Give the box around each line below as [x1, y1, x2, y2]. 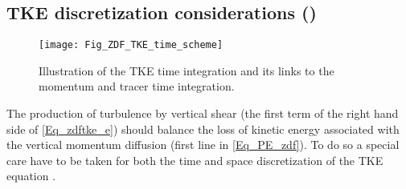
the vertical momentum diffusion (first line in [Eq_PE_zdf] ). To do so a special [6, 136, 400, 153]
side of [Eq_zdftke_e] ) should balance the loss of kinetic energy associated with [6, 120, 400, 137]
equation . [6, 167, 56, 184]
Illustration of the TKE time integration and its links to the [39, 62, 334, 78]
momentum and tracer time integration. [39, 78, 235, 94]
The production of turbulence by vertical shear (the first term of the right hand [6, 105, 399, 122]
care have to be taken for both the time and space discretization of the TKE [6, 151, 383, 168]
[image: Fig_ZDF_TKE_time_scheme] [39, 39, 224, 51]
